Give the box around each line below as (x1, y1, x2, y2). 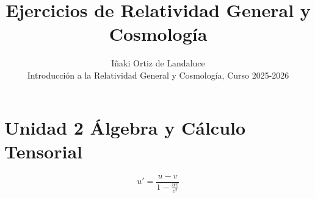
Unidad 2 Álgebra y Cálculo (4, 115, 246, 140)
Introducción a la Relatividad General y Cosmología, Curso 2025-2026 (27, 68, 289, 81)
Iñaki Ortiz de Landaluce (111, 57, 205, 69)
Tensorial (4, 138, 82, 163)
